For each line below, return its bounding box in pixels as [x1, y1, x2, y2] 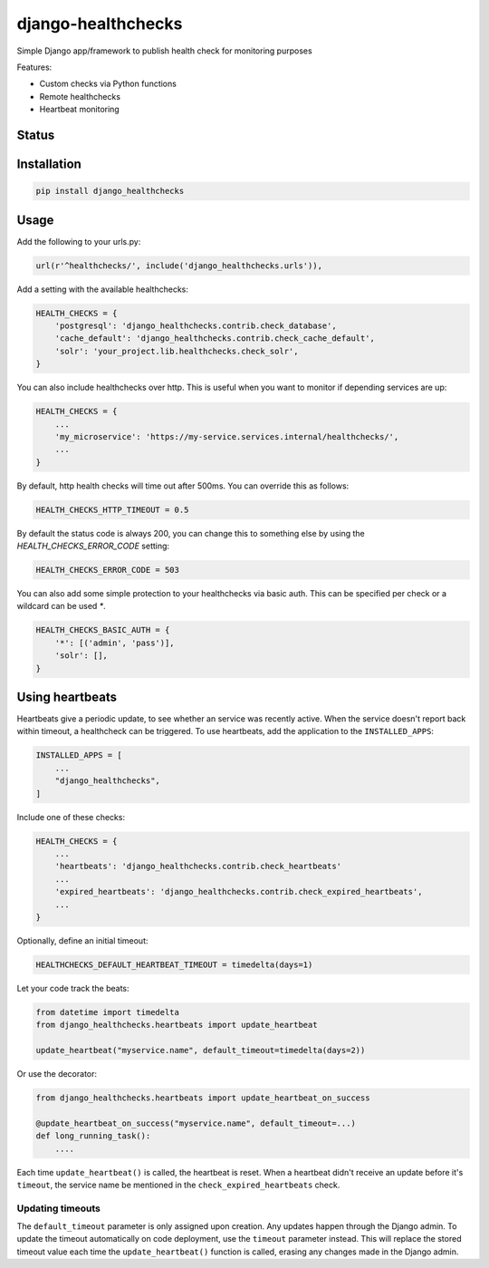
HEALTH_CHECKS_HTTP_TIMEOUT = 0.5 [35, 504, 189, 515]
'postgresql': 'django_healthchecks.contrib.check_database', [54, 320, 337, 331]
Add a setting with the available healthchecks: [16, 284, 189, 295]
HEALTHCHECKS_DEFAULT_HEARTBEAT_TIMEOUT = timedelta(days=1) [35, 959, 313, 970]
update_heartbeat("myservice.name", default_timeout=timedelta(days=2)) [35, 1045, 366, 1055]
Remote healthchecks [39, 91, 121, 102]
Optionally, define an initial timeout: [16, 934, 149, 946]
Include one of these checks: [16, 811, 126, 822]
